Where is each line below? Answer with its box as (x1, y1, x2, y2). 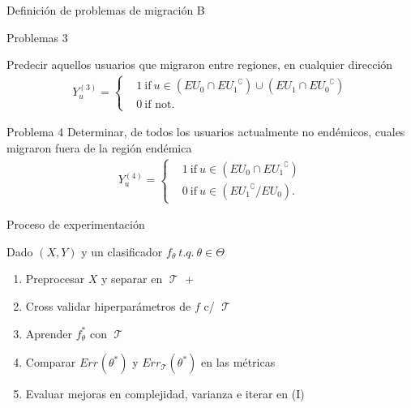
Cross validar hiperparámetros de (25, 297, 191, 314)
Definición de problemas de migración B (6, 2, 205, 18)
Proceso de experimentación (6, 216, 145, 233)
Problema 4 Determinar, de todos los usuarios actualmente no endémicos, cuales (6, 123, 405, 140)
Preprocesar (25, 270, 85, 287)
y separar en (101, 270, 163, 287)
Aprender (25, 324, 73, 341)
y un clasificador (81, 243, 163, 260)
